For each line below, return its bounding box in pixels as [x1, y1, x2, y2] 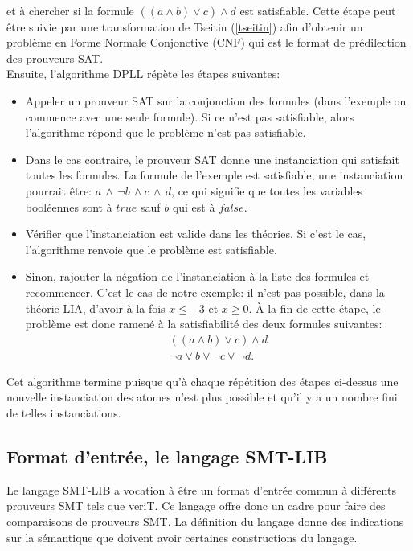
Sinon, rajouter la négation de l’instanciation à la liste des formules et [25, 268, 370, 285]
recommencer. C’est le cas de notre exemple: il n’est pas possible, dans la [25, 283, 385, 300]
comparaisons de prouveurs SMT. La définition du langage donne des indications [6, 512, 404, 529]
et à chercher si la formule [6, 2, 134, 19]
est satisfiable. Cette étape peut [239, 2, 396, 19]
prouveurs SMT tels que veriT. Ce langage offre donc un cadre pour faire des [6, 497, 386, 514]
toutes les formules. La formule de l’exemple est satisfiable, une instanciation [25, 167, 403, 183]
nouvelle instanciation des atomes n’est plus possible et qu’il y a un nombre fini [6, 389, 398, 405]
